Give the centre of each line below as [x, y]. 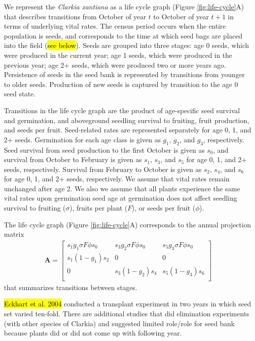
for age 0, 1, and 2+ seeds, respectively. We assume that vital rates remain [117, 179]
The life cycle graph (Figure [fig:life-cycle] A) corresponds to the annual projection [127, 224]
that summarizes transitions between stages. [71, 287]
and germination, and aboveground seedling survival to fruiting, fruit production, [127, 120]
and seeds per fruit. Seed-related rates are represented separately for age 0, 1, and [128, 130]
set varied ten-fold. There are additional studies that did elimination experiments [127, 314]
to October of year [181, 16]
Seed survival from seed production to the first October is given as [104, 149]
